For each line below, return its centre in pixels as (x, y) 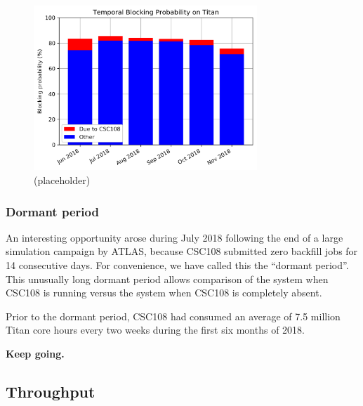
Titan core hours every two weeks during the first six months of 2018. (155, 330)
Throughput (51, 391)
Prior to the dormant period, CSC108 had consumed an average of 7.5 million (173, 316)
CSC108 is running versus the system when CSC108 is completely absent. (164, 293)
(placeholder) (62, 180)
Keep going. (35, 354)
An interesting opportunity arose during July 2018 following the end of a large (174, 237)
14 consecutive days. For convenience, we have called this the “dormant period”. (177, 265)
